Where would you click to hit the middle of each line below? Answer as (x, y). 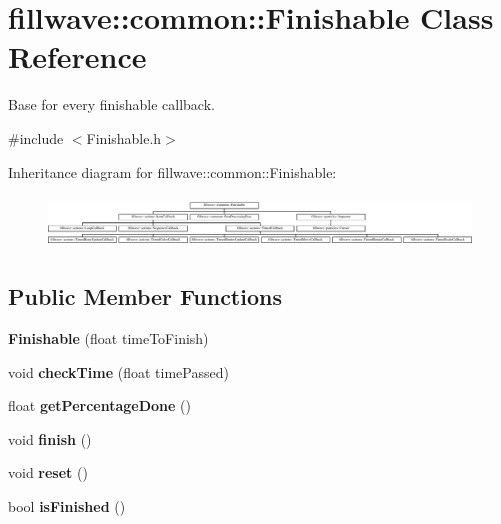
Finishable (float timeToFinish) (108, 337)
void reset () (48, 472)
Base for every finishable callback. (111, 104)
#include (36, 137)
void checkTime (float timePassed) (118, 371)
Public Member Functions (145, 296)
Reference (77, 56)
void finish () (50, 438)
